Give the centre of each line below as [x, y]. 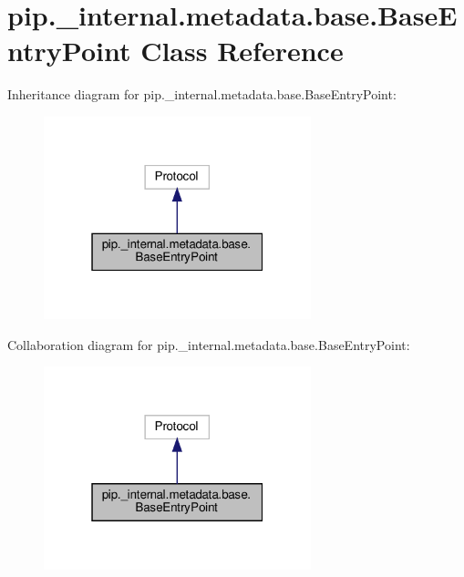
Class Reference [242, 51]
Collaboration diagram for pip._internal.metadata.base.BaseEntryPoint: [209, 344]
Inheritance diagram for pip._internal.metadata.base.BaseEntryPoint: [202, 94]
